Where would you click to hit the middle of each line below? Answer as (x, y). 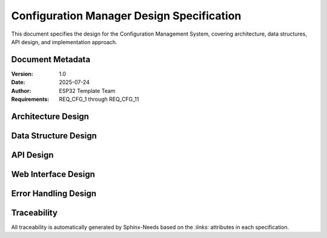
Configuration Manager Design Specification (126, 16)
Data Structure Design (54, 136)
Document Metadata (51, 59)
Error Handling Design (54, 193)
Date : (18, 82)
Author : (21, 91)
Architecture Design (50, 116)
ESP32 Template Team (87, 91)
